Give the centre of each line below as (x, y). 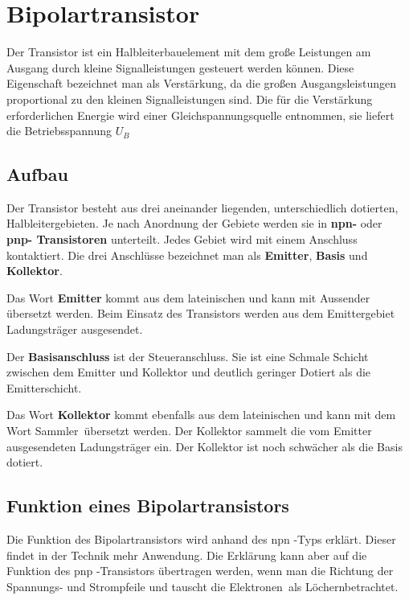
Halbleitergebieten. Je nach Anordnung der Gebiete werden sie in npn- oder (194, 223)
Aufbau (37, 174)
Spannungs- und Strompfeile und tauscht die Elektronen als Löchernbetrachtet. (202, 586)
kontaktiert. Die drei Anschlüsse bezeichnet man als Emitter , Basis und (187, 255)
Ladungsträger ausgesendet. (75, 329)
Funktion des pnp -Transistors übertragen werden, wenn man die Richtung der (200, 571)
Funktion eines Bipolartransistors (148, 505)
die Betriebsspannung (59, 131)
